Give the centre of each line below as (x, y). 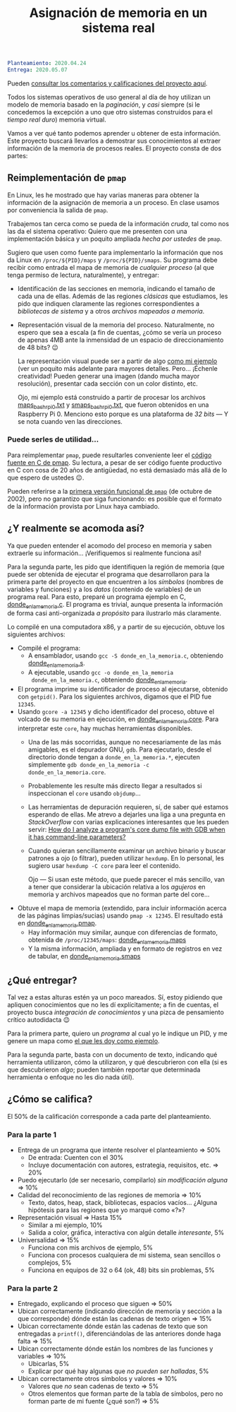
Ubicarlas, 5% (49, 1364)
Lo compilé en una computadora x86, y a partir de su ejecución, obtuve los (116, 627)
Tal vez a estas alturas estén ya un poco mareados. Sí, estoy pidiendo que (115, 997)
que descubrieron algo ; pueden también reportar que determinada (104, 1070)
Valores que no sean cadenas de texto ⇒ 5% (93, 1387)
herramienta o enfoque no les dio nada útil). (71, 1077)
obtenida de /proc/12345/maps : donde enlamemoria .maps (107, 941)
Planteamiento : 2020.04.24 (47, 64)
